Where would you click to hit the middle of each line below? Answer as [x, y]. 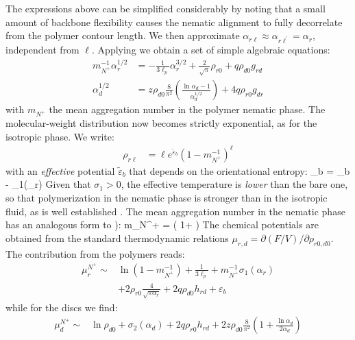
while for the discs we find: [62, 307]
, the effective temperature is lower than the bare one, [234, 184]
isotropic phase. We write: [60, 136]
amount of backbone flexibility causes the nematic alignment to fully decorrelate [174, 22]
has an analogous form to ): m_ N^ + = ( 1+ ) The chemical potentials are [162, 224]
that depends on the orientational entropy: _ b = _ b [240, 170]
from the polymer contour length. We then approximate [123, 35]
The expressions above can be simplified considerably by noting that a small [166, 8]
